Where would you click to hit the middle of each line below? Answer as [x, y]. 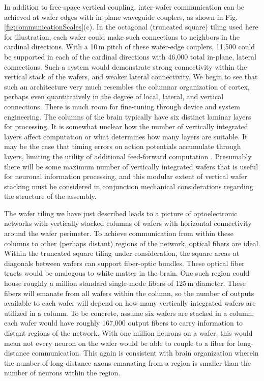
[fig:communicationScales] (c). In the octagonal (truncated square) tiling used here [131, 27]
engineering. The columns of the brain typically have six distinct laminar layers [128, 116]
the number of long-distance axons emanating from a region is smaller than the [128, 362]
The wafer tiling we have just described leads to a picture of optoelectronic [121, 213]
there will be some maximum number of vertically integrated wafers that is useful [131, 166]
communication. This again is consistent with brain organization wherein [145, 353]
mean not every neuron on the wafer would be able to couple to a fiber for [120, 343]
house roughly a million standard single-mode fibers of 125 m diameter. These [125, 283]
